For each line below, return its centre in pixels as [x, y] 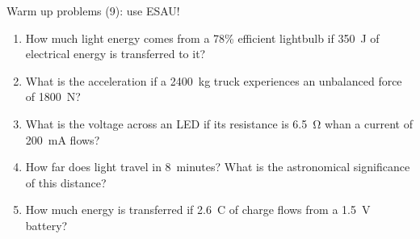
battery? [46, 225]
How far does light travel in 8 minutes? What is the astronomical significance [218, 167]
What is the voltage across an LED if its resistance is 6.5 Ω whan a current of [219, 123]
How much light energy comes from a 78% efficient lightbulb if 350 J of [202, 38]
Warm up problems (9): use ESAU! [93, 10]
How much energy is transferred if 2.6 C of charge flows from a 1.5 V [198, 210]
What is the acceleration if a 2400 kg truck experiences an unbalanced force [214, 80]
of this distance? [66, 182]
